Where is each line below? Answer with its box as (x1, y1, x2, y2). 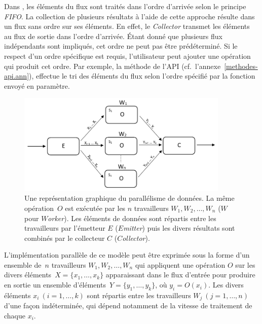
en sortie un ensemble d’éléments (4, 279, 106, 290)
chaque (4, 310, 25, 320)
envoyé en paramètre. (4, 80, 70, 91)
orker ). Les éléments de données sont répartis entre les (48, 212, 216, 223)
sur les (235, 259, 255, 270)
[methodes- (224, 60, 258, 71)
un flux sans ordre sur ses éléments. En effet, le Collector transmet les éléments (4, 21, 250, 31)
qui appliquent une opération (135, 259, 226, 270)
